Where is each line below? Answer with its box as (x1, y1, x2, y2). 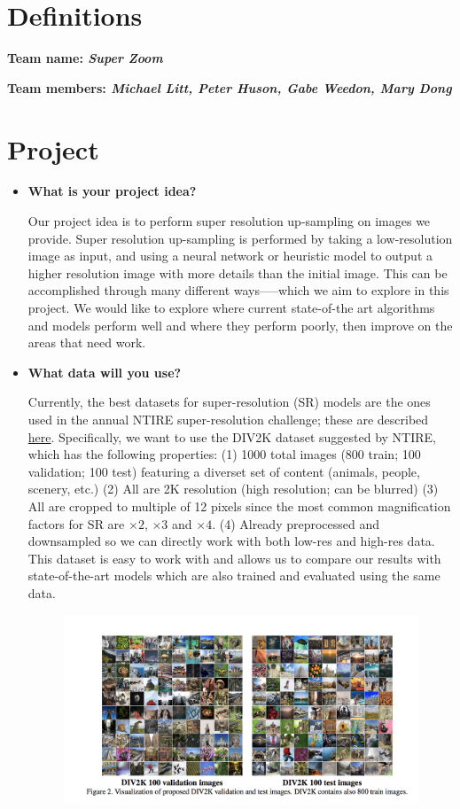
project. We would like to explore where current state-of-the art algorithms (27, 299, 435, 316)
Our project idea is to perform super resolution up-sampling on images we (27, 212, 431, 230)
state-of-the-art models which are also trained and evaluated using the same (27, 566, 441, 585)
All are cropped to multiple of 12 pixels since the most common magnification (27, 496, 451, 515)
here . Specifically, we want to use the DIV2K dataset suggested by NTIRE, (27, 427, 436, 446)
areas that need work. (27, 333, 146, 352)
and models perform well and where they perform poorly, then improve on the (27, 315, 453, 334)
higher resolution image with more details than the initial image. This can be (27, 263, 448, 282)
